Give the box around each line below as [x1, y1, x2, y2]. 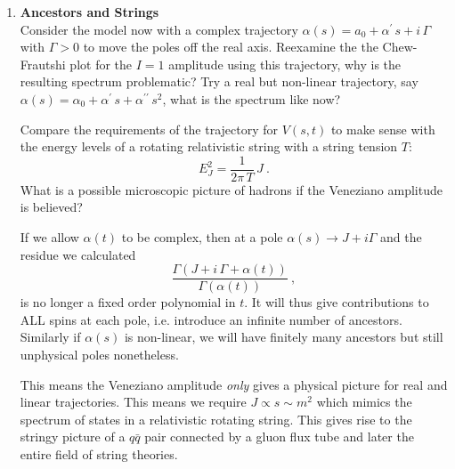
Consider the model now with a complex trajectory [20, 20, 298, 38]
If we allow [20, 228, 79, 246]
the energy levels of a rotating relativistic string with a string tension [20, 137, 398, 156]
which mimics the [316, 392, 412, 411]
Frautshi [20, 54, 66, 73]
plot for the [69, 54, 133, 73]
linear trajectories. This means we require [20, 392, 247, 411]
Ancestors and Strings [20, 3, 159, 20]
